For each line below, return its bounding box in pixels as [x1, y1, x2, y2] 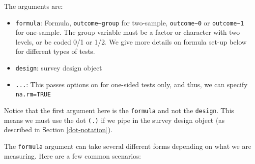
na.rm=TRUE [15, 91, 51, 98]
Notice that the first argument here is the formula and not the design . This [4, 105, 234, 115]
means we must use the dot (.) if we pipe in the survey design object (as [4, 115, 225, 125]
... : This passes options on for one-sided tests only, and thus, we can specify [15, 79, 248, 89]
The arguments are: [4, 1, 63, 11]
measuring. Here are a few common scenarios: [4, 150, 141, 161]
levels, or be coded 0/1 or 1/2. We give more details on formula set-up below [15, 36, 247, 47]
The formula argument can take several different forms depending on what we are [4, 141, 252, 151]
